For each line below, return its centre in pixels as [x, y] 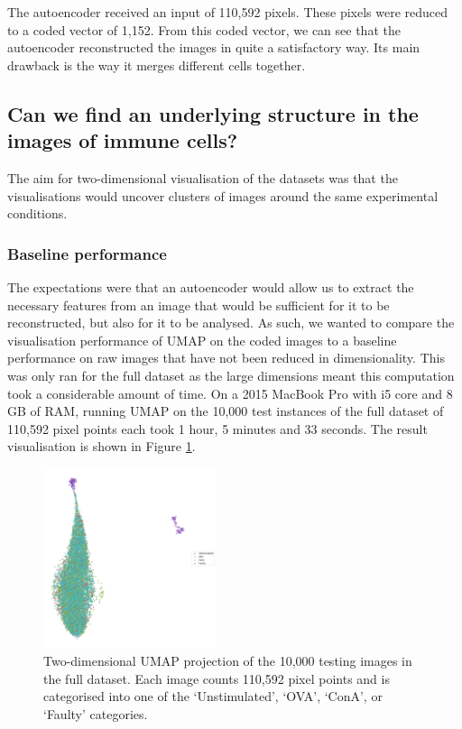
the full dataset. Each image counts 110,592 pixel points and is [217, 678]
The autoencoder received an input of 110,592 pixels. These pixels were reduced [228, 12]
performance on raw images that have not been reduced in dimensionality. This [226, 358]
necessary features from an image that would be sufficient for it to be [199, 305]
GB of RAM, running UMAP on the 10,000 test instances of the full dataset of [226, 411]
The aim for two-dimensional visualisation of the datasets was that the [203, 177]
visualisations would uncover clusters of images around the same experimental [223, 195]
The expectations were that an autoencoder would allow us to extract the [211, 286]
